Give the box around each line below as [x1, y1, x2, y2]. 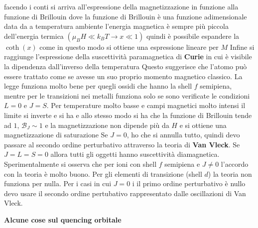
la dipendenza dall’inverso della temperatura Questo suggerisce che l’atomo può [4, 61, 247, 71]
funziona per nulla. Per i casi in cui [4, 178, 112, 189]
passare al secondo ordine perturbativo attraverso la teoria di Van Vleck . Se [4, 139, 240, 149]
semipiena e [164, 158, 200, 169]
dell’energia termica [4, 30, 64, 41]
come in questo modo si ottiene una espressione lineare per [39, 41, 219, 52]
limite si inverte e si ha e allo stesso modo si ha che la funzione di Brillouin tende [4, 110, 252, 120]
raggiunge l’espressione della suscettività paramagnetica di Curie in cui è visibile [4, 51, 252, 62]
